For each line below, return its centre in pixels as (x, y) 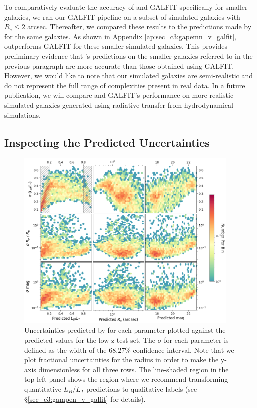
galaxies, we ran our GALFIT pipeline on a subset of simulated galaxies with (122, 16)
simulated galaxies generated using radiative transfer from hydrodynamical (119, 105)
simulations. (22, 115)
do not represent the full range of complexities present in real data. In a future (125, 85)
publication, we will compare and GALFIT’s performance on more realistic (119, 95)
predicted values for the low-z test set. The (90, 339)
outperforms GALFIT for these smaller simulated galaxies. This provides (116, 46)
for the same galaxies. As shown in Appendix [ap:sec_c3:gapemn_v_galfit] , (120, 36)
